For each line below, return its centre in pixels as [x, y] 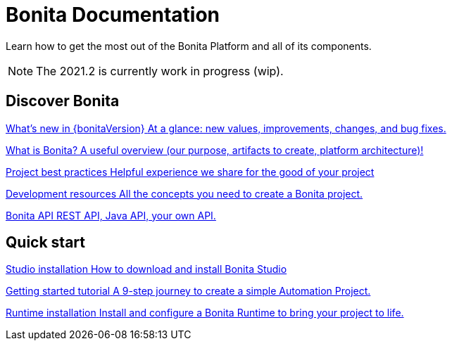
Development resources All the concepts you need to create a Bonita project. [184, 193]
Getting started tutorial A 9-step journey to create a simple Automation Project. [188, 291]
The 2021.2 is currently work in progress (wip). [160, 71]
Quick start [45, 243]
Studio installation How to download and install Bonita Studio [146, 269]
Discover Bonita [63, 101]
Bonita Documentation [113, 15]
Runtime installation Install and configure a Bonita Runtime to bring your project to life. [205, 313]
